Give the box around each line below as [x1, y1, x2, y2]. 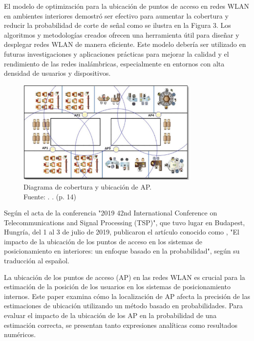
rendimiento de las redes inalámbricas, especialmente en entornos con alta [4, 58, 225, 68]
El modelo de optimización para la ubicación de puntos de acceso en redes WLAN [4, 1, 249, 11]
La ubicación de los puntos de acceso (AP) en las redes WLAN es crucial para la [4, 272, 245, 282]
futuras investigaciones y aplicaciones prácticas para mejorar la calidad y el [4, 48, 229, 59]
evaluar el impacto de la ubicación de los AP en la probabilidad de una [4, 310, 217, 320]
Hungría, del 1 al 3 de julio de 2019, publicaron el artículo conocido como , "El [4, 227, 239, 237]
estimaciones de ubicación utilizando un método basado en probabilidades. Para [4, 300, 243, 311]
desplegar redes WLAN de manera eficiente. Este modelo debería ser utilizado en [4, 39, 246, 49]
